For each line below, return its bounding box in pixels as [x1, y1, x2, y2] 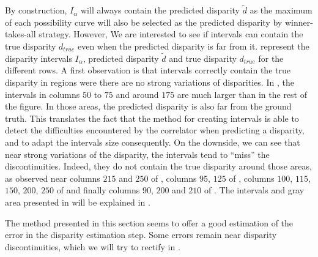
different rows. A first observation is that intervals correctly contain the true [5, 64, 290, 76]
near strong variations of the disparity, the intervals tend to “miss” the [5, 147, 270, 160]
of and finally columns [56, 184, 140, 196]
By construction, [5, 4, 67, 17]
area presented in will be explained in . [5, 195, 150, 208]
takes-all [5, 28, 36, 40]
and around [116, 88, 159, 100]
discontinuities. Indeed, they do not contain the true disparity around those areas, [5, 160, 312, 173]
